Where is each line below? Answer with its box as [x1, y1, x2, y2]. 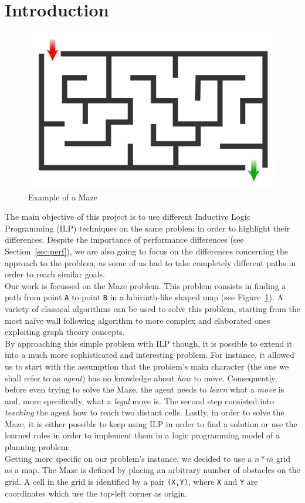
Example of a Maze [28, 190, 98, 203]
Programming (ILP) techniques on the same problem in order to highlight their [5, 222, 290, 234]
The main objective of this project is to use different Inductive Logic [5, 210, 250, 223]
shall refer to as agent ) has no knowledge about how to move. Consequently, [5, 371, 277, 384]
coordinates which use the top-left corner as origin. [5, 487, 188, 499]
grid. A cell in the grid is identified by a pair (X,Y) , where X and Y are [5, 475, 258, 487]
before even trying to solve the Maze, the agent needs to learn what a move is [5, 383, 284, 395]
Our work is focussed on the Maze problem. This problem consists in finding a [5, 279, 286, 291]
